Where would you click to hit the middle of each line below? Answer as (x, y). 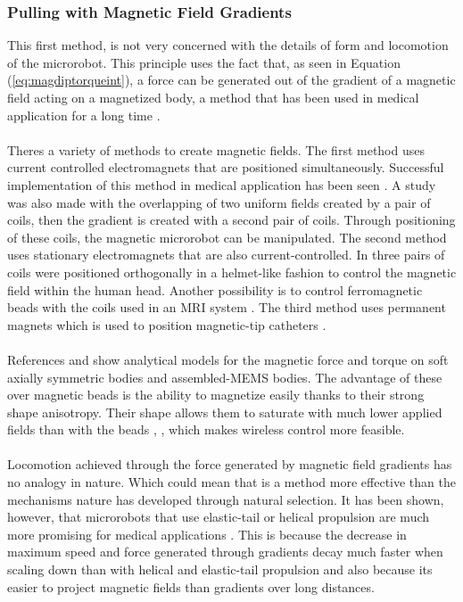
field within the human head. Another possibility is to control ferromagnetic (215, 289)
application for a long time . (84, 115)
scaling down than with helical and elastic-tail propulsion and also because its (220, 569)
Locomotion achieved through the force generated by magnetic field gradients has (230, 464)
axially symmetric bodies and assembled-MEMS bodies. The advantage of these (225, 377)
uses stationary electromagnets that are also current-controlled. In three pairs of (226, 255)
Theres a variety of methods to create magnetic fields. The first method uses (216, 149)
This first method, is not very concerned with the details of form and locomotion (228, 45)
